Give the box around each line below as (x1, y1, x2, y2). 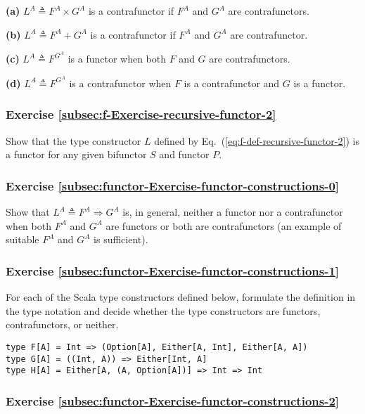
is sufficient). (94, 232, 148, 247)
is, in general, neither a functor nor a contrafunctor (122, 205, 343, 219)
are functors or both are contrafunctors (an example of (105, 218, 342, 233)
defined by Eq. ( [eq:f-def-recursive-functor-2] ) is (154, 133, 359, 148)
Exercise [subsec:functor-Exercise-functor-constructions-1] (6, 261, 340, 279)
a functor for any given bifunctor (6, 147, 147, 162)
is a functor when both (68, 51, 167, 66)
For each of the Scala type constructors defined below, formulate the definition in (6, 290, 356, 304)
